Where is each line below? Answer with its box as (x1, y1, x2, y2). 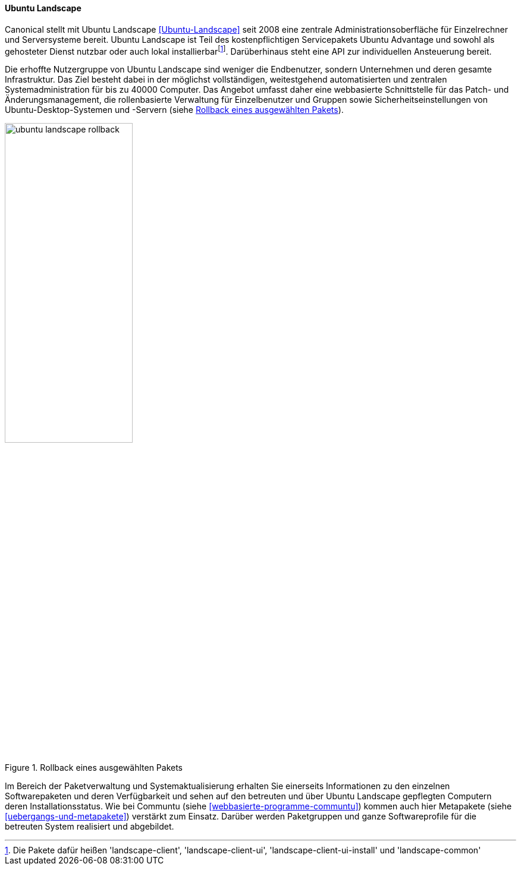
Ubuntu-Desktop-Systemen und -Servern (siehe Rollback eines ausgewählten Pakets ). (5, 105, 344, 115)
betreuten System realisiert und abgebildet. (5, 821, 174, 832)
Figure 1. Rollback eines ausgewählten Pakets (5, 762, 183, 773)
